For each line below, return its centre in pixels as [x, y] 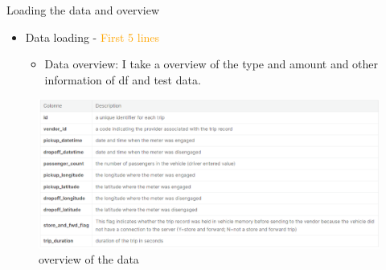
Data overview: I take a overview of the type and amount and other [211, 64]
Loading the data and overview [83, 10]
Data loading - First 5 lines [92, 37]
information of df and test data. [123, 79]
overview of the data [89, 259]
